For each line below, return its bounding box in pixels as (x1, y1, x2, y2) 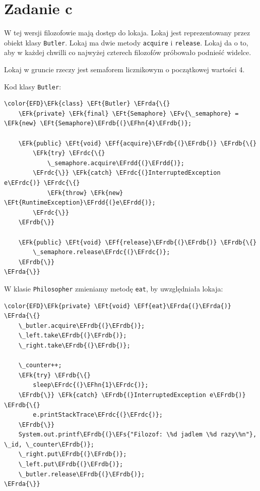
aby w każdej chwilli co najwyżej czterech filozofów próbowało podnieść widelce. (4, 47, 251, 58)
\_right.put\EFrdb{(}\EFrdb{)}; (18, 451, 127, 458)
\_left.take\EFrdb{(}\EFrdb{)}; (18, 332, 127, 339)
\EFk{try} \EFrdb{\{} (18, 371, 91, 379)
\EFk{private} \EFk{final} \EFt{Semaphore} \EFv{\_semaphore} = (18, 110, 239, 117)
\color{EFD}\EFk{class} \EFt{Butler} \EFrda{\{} (4, 100, 170, 108)
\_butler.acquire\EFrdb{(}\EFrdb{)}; (18, 322, 145, 329)
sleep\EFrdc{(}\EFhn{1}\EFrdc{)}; (33, 381, 149, 389)
